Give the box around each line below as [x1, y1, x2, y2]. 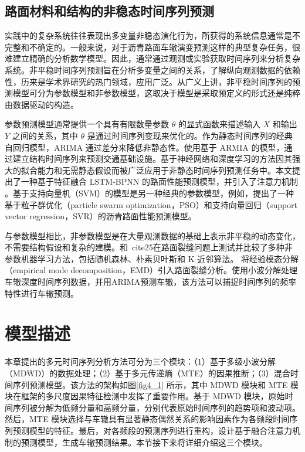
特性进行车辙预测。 [5, 287, 79, 299]
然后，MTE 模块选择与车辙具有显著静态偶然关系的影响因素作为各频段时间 [5, 413, 290, 425]
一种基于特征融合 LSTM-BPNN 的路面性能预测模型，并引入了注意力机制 [21, 175, 298, 188]
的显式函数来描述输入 [178, 118, 260, 130]
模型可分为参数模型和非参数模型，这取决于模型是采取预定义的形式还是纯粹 [12, 87, 300, 99]
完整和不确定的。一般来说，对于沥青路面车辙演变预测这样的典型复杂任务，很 [5, 40, 300, 53]
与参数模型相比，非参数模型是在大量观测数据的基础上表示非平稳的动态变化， [5, 229, 300, 242]
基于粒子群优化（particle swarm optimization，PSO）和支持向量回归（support [5, 198, 298, 210]
